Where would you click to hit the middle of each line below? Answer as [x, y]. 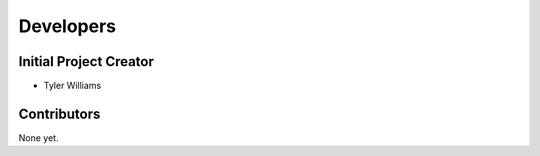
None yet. [38, 137]
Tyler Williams [72, 86]
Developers [67, 26]
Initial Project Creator [86, 61]
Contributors [59, 113]
